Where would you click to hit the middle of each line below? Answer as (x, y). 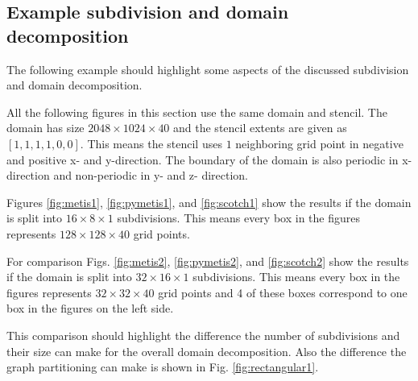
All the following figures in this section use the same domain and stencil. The (197, 112)
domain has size (46, 128)
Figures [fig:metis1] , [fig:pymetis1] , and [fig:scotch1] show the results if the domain (209, 202)
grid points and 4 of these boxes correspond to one (283, 292)
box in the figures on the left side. (90, 308)
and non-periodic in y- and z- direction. (151, 175)
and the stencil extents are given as (260, 128)
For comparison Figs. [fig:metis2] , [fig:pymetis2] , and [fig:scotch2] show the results (208, 261)
